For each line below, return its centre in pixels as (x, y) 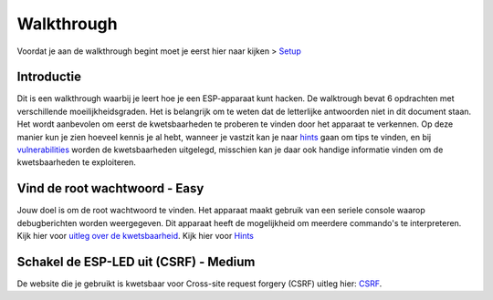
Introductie (49, 77)
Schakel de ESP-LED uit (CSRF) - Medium (136, 261)
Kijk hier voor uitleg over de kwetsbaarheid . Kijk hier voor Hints (136, 236)
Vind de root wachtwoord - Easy (110, 188)
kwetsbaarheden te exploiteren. (77, 162)
